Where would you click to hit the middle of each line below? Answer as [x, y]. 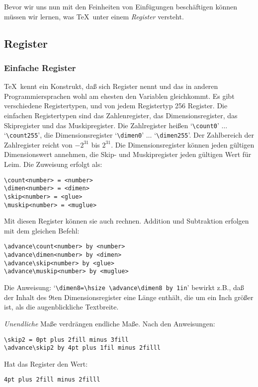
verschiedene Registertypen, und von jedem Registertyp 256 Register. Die [116, 106]
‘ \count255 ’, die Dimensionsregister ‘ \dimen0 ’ [74, 135]
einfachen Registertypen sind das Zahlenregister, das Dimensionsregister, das [121, 115]
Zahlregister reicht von [38, 144]
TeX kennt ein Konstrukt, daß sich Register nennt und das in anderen [111, 86]
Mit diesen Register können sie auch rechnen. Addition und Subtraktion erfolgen [127, 221]
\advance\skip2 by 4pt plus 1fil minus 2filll [82, 348]
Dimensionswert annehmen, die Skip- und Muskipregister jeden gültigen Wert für [128, 154]
